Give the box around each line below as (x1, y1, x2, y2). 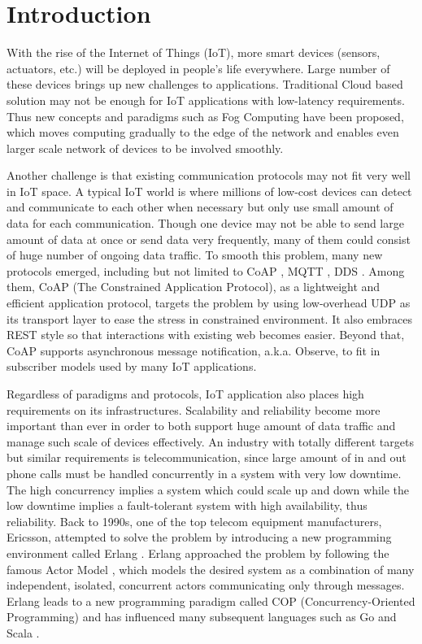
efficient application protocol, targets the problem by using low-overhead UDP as (7, 294, 411, 311)
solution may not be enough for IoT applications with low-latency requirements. (7, 91, 405, 108)
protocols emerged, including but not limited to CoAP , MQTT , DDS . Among (7, 262, 405, 279)
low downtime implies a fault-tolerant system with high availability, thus (7, 497, 368, 514)
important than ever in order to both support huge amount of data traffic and (7, 417, 396, 434)
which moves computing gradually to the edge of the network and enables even (7, 124, 399, 141)
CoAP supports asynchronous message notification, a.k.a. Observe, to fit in (7, 342, 381, 359)
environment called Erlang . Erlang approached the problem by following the (7, 544, 389, 561)
